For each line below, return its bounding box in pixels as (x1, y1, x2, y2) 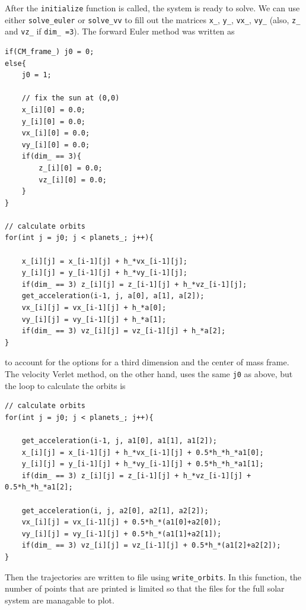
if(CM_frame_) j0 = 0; (5, 47, 94, 56)
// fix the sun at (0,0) (21, 94, 120, 103)
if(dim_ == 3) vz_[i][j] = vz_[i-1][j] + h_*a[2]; (21, 327, 226, 336)
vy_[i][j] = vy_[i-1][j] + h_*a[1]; (21, 315, 167, 324)
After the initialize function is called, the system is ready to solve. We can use (5, 2, 300, 14)
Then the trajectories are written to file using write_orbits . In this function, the (5, 570, 302, 583)
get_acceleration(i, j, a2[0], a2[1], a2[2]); (21, 506, 209, 515)
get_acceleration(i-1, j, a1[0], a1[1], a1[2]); (21, 437, 217, 445)
